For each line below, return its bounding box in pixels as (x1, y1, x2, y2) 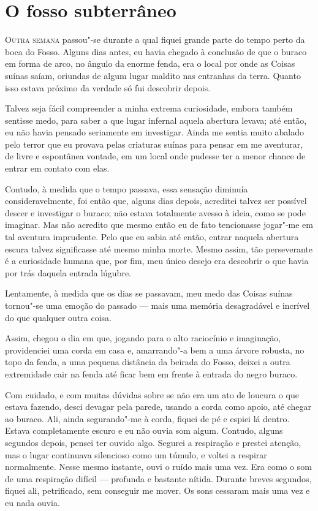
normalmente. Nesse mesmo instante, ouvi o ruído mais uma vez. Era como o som (5, 460, 312, 473)
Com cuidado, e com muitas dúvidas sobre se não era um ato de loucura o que (5, 388, 299, 401)
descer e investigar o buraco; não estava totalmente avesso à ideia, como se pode (5, 206, 306, 219)
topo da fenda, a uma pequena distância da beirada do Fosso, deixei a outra (5, 355, 290, 368)
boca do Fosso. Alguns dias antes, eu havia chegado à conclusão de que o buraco (5, 45, 307, 58)
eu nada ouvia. (5, 496, 60, 509)
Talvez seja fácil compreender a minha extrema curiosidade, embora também (5, 102, 293, 115)
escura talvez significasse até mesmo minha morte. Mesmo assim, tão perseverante (5, 242, 313, 255)
